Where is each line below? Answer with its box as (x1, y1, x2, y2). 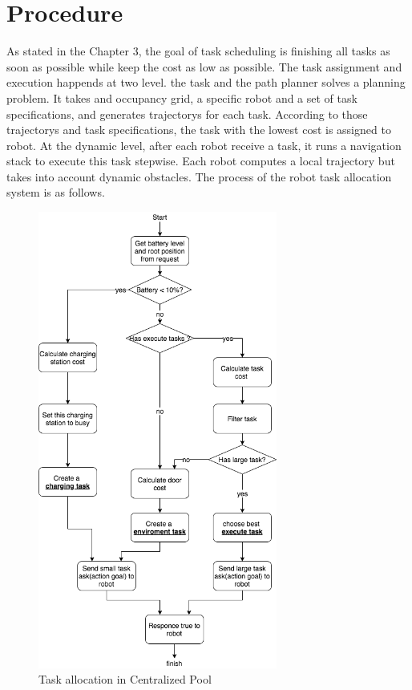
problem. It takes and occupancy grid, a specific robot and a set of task (6, 89, 357, 106)
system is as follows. (6, 184, 105, 201)
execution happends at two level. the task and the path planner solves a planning (6, 74, 406, 91)
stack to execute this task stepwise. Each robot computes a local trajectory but (6, 152, 395, 169)
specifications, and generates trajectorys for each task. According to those (6, 105, 368, 122)
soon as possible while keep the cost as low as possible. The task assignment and (6, 58, 402, 75)
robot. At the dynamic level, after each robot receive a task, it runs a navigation (6, 136, 402, 153)
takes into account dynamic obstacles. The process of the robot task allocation (6, 168, 392, 185)
